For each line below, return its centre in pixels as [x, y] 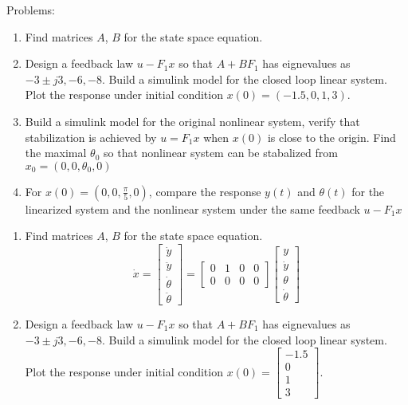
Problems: [31, 10]
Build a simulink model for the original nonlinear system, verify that [192, 121]
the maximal [56, 153]
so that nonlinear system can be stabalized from [221, 153]
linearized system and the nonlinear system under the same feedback [192, 208]
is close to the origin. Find [331, 137]
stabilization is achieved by [91, 137]
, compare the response [205, 191]
